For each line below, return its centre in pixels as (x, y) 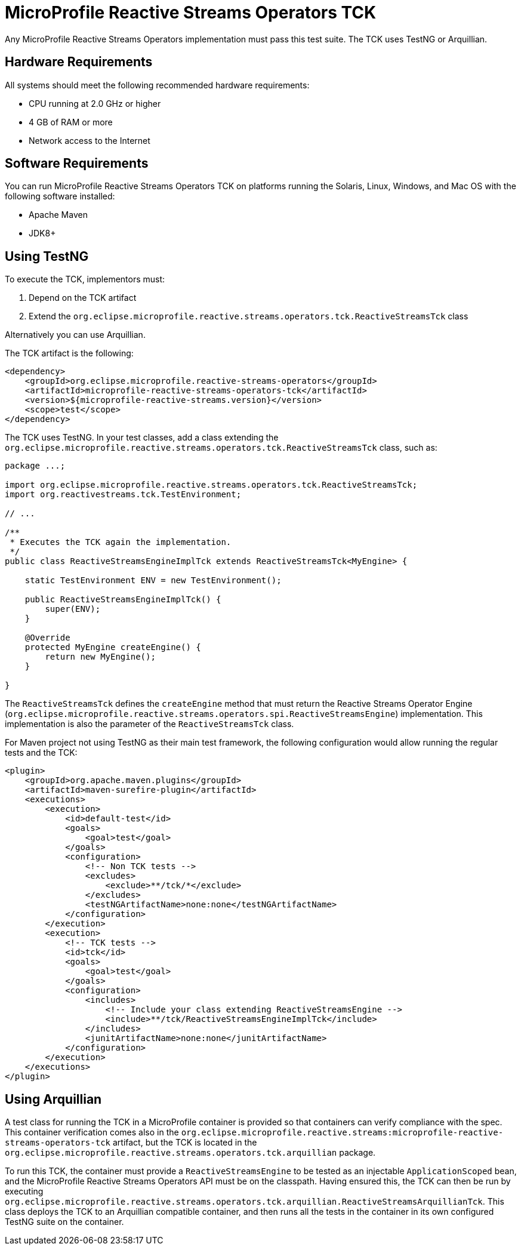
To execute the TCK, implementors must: (85, 279)
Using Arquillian (53, 1099)
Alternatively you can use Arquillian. (75, 335)
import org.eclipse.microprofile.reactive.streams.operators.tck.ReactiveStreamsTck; (211, 485)
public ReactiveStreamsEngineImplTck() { (123, 600)
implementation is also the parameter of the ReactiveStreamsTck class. (149, 724)
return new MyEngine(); (100, 657)
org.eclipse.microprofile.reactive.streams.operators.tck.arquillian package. (190, 1153)
